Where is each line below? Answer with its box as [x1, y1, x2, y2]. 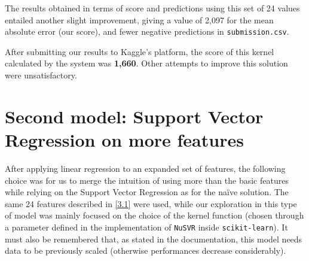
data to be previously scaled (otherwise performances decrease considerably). [5, 244, 286, 257]
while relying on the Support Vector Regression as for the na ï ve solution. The [5, 186, 289, 198]
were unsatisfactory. [5, 69, 77, 81]
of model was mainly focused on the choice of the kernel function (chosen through [5, 209, 304, 221]
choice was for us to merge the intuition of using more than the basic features [5, 174, 289, 186]
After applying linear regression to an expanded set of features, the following [5, 162, 286, 174]
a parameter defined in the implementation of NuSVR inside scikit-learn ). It [5, 220, 288, 233]
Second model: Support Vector [5, 104, 264, 128]
